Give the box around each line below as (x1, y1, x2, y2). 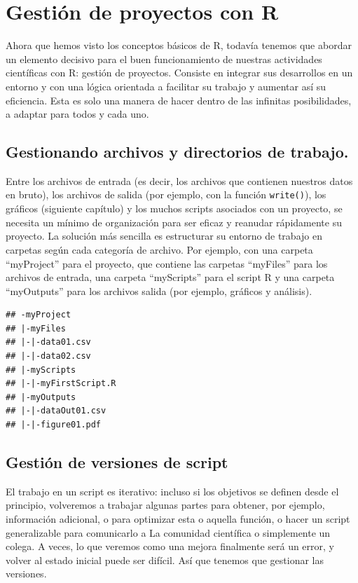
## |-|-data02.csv (6, 351, 91, 362)
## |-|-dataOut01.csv (6, 406, 106, 416)
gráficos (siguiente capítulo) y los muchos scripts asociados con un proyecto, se (6, 201, 343, 216)
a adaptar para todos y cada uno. (6, 107, 149, 121)
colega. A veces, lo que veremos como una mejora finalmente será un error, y (6, 539, 334, 554)
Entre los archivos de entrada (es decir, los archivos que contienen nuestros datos (6, 173, 353, 188)
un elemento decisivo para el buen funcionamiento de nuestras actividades (6, 51, 322, 66)
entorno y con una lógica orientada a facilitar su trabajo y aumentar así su (6, 78, 326, 93)
